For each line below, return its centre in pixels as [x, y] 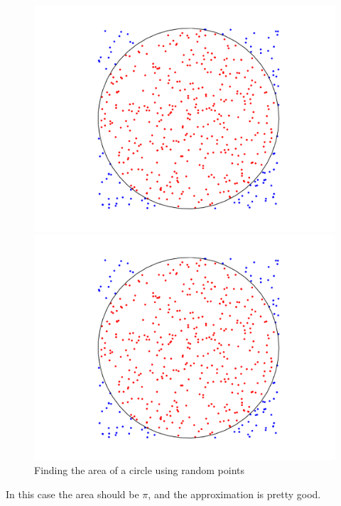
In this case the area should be [72, 494]
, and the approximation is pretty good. [234, 494]
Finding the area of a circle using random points [140, 470]
